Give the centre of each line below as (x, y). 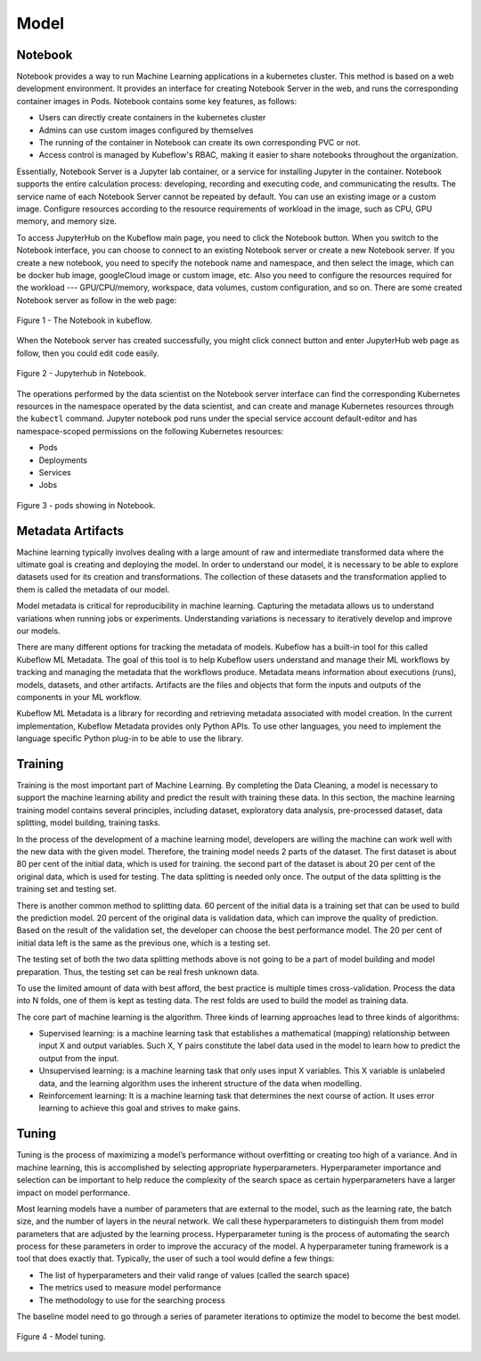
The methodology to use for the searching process (132, 1300)
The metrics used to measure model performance (130, 1288)
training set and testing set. (67, 889)
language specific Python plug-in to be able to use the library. (130, 738)
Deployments (63, 460)
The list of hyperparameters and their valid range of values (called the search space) (194, 1274)
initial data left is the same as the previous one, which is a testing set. (143, 943)
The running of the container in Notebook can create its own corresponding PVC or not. (200, 143)
